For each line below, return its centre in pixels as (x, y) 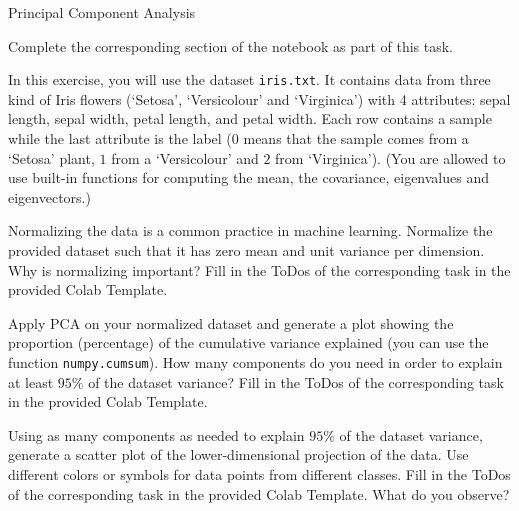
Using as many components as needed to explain (156, 434)
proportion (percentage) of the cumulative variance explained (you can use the (248, 342)
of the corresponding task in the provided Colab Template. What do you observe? (259, 493)
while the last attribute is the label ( (120, 138)
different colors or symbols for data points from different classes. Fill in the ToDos (259, 474)
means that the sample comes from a (356, 138)
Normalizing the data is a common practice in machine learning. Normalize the (250, 230)
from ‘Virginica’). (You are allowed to (390, 157)
